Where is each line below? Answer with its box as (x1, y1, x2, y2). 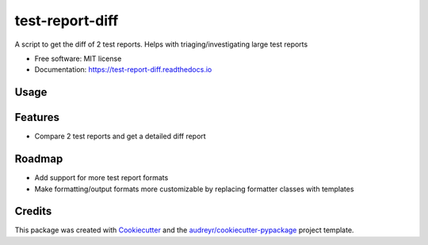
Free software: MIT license (34, 54, 122, 63)
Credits (14, 205, 52, 218)
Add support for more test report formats (34, 173, 169, 183)
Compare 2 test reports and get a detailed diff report (34, 131, 206, 141)
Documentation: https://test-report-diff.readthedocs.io (34, 65, 212, 74)
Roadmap (14, 153, 63, 166)
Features (14, 111, 59, 124)
